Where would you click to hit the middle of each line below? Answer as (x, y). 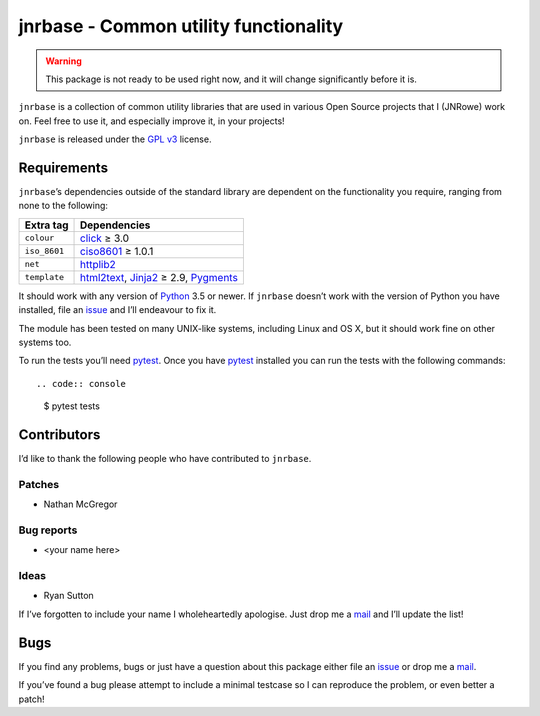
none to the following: (63, 206)
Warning (63, 61)
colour (39, 238)
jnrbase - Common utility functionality (181, 26)
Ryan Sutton (68, 596)
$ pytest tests (71, 406)
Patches (39, 484)
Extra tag (46, 225)
